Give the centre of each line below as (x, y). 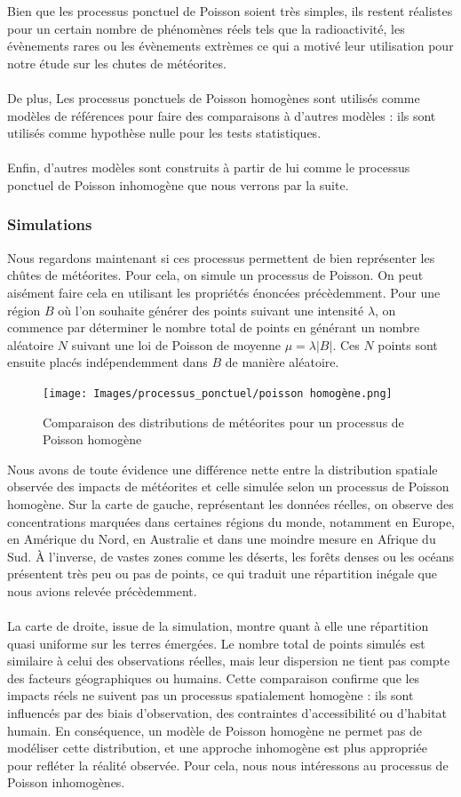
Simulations (50, 224)
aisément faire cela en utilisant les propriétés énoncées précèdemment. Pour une (224, 292)
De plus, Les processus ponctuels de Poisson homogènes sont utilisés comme (214, 97)
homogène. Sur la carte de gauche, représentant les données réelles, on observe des (230, 503)
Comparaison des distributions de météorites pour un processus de (223, 422)
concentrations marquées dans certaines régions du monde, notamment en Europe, (231, 521)
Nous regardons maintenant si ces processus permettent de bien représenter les (221, 257)
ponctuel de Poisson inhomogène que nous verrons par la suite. (178, 184)
